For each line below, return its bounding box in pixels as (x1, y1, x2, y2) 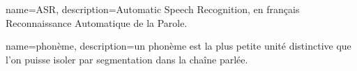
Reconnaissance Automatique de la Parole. (6, 15, 188, 30)
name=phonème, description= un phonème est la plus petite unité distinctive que (6, 39, 351, 53)
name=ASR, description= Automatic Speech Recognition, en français (6, 2, 300, 16)
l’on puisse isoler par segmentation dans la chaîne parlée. (6, 52, 248, 66)
